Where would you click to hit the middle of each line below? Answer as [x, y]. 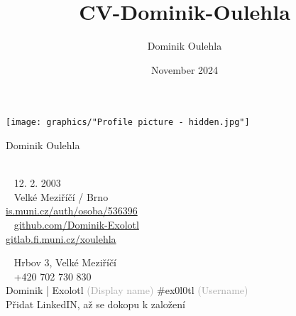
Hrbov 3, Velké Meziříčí [65, 262]
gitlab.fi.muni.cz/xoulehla [61, 238]
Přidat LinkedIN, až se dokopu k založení [95, 304]
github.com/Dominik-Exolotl [76, 224]
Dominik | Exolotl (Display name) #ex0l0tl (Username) [127, 290]
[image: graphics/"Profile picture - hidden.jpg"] [128, 122]
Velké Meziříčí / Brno [61, 196]
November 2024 [185, 69]
